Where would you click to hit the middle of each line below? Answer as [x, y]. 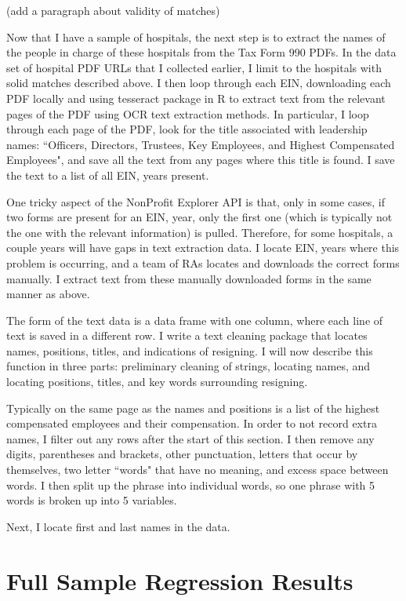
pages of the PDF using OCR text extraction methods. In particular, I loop [188, 113]
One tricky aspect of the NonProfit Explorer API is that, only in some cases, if [196, 201]
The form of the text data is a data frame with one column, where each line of [195, 320]
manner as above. [48, 294]
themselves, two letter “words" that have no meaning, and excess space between [198, 470]
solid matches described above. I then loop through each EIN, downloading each [199, 83]
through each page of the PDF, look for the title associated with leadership [187, 129]
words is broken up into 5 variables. [92, 500]
